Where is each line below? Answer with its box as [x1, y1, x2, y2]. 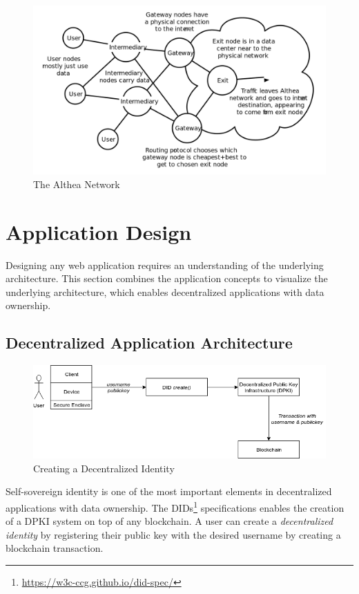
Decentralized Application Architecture [6, 332, 293, 353]
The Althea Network [33, 176, 120, 191]
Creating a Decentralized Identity [33, 461, 175, 475]
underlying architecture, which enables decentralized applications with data [6, 284, 324, 299]
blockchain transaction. [6, 541, 104, 555]
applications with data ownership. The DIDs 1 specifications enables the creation [6, 498, 345, 514]
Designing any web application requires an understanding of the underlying [6, 257, 324, 272]
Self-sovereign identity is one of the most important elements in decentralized [6, 484, 332, 499]
